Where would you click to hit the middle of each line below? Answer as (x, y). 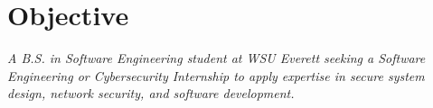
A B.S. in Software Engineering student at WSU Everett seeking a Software (216, 58)
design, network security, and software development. (151, 93)
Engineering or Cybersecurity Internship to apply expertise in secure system (216, 75)
